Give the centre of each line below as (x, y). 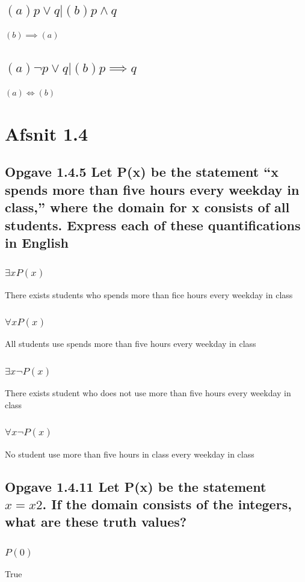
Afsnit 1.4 (47, 133)
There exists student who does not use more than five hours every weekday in (148, 393)
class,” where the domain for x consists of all (147, 207)
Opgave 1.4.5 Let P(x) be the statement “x (142, 172)
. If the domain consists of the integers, (167, 504)
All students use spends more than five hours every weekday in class (131, 344)
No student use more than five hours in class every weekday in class (130, 454)
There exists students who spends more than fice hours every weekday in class (149, 294)
